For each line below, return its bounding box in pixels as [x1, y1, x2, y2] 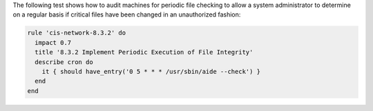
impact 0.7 [35, 39, 72, 46]
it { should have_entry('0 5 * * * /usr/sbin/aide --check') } [41, 68, 261, 75]
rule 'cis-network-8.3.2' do [27, 29, 126, 37]
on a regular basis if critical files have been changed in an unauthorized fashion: [12, 10, 241, 19]
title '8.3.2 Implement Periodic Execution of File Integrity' [35, 48, 254, 57]
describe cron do [35, 58, 93, 65]
